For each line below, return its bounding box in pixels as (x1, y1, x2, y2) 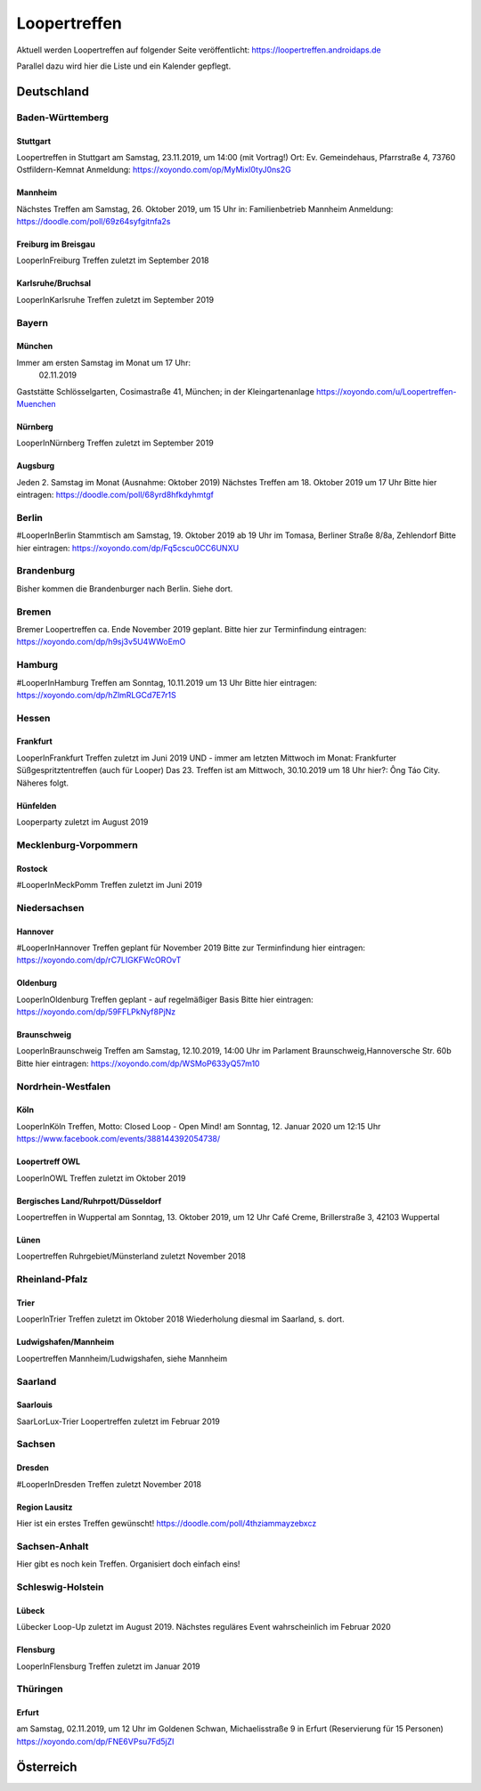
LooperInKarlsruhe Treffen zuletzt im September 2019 (16, 294, 214, 305)
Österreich (16, 1759, 77, 1774)
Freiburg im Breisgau (16, 239, 95, 249)
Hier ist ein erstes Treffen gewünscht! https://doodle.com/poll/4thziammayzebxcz (16, 1518, 317, 1529)
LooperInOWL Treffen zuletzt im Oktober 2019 (16, 1172, 186, 1184)
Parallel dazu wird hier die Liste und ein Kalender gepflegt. (16, 61, 232, 71)
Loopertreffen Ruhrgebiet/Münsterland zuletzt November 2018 (16, 1251, 247, 1262)
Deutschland (16, 84, 89, 99)
